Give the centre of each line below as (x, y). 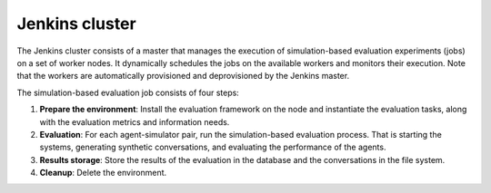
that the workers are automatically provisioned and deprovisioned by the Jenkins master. (183, 76)
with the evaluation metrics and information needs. (135, 121)
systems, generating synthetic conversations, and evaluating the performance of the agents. (213, 147)
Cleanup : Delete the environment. (103, 173)
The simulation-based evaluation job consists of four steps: (128, 92)
